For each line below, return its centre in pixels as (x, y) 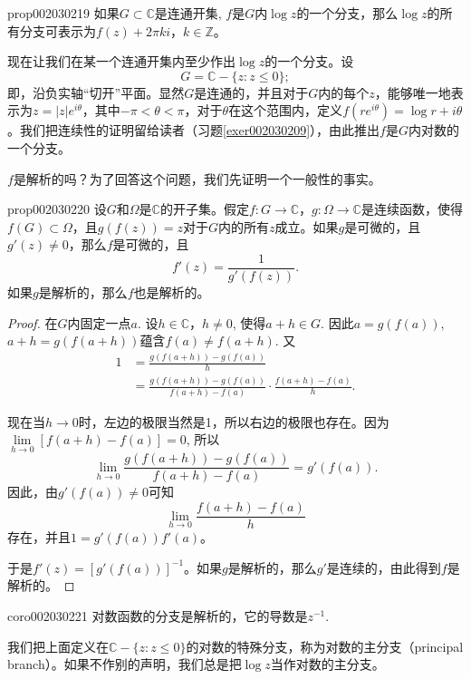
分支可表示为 (58, 30)
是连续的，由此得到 (384, 567)
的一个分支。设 (309, 61)
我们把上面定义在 (58, 646)
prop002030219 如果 (63, 13)
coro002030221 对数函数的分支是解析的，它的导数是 (158, 615)
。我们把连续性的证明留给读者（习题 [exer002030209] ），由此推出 (194, 130)
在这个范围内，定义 (286, 110)
